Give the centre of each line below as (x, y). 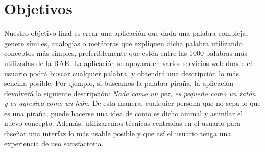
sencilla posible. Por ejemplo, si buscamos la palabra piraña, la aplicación (119, 83)
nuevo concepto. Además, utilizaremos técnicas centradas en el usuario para (123, 123)
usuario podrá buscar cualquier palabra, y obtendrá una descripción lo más (122, 73)
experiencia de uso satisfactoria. (54, 143)
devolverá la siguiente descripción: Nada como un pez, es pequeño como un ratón (130, 93)
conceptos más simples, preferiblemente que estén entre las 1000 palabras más (126, 53)
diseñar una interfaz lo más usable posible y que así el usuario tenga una (118, 133)
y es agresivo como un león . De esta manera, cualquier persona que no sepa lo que (132, 103)
